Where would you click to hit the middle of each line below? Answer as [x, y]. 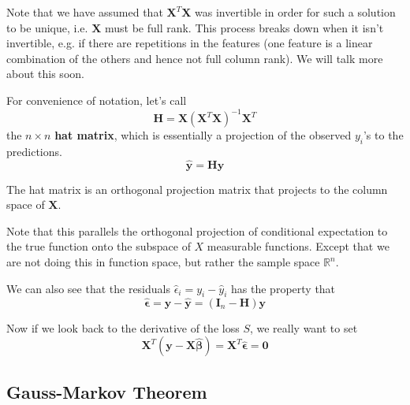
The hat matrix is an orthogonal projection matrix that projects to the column [197, 189]
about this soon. [45, 74]
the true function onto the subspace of [99, 246]
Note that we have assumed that [85, 12]
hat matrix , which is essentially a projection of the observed [203, 135]
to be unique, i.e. [47, 27]
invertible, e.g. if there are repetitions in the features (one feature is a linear [190, 43]
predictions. [34, 151]
